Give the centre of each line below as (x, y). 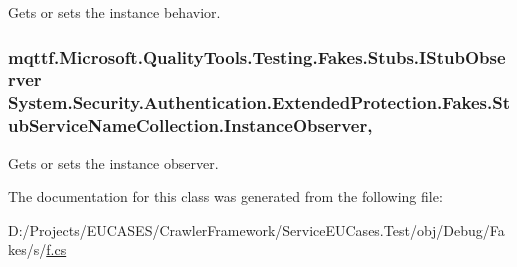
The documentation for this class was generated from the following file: (225, 196)
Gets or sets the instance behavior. (114, 12)
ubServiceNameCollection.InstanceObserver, (190, 125)
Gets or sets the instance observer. (113, 162)
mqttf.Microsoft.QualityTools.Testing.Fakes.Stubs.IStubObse (257, 56)
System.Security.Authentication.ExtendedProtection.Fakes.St (259, 102)
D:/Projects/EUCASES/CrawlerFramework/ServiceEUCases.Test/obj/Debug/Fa (256, 229)
